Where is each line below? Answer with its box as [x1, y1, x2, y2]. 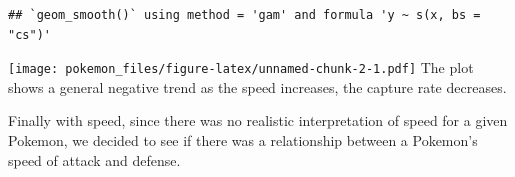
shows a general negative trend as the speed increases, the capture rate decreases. [8, 76, 507, 97]
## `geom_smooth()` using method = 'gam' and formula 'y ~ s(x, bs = [8, 8, 481, 22]
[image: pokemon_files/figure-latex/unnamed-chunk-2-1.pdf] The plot [8, 57, 474, 78]
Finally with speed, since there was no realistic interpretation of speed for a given [8, 110, 508, 131]
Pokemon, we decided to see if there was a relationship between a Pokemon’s [8, 130, 478, 151]
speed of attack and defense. [8, 149, 181, 170]
